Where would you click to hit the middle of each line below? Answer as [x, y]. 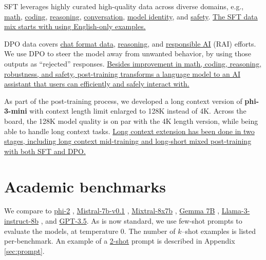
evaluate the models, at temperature [61, 231]
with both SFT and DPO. [45, 151]
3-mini [16, 111]
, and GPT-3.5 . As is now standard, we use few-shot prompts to [141, 221]
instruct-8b [22, 221]
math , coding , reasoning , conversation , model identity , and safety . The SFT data [131, 16]
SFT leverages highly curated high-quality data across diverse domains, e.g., [124, 6]
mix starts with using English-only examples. [75, 26]
